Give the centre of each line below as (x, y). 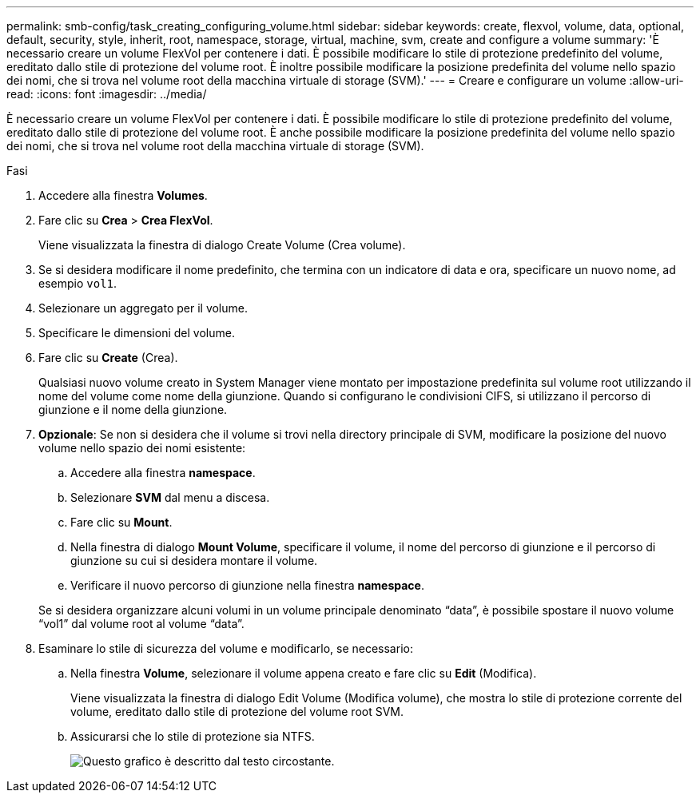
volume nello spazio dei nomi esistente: (142, 448)
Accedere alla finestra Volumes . (123, 195)
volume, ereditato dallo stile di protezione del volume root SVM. (237, 712)
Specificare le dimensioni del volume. (137, 333)
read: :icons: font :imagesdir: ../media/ (107, 94)
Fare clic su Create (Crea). (108, 358)
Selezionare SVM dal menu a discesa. (170, 497)
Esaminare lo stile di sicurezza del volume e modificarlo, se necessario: (226, 648)
